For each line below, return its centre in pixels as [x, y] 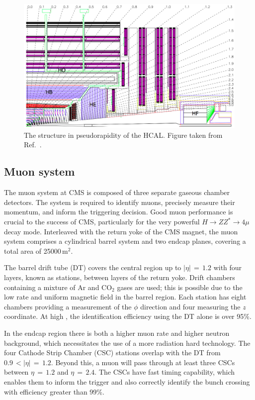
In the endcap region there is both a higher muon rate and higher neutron [117, 333]
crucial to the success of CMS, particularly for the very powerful [102, 222]
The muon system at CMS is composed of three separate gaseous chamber [117, 192]
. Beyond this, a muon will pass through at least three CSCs [143, 362]
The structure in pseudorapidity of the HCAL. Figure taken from [123, 135]
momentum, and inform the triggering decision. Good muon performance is [119, 212]
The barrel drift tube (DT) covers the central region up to [93, 267]
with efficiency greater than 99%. [54, 391]
